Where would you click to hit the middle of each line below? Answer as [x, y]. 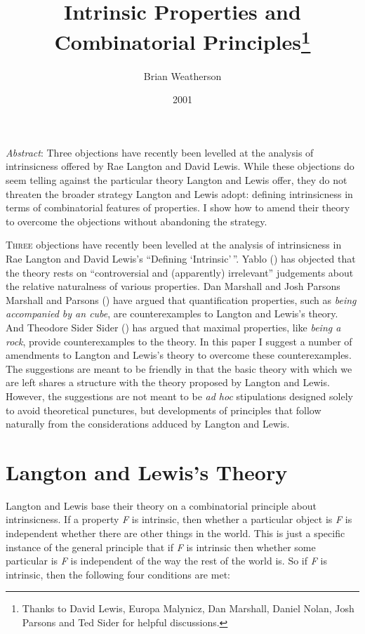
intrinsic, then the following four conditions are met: [118, 574]
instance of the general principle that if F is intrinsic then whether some [161, 547]
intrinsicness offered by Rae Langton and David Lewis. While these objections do [180, 166]
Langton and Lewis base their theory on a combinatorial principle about [161, 505]
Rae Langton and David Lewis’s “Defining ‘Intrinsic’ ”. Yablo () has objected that [181, 258]
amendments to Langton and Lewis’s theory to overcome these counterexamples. [179, 355]
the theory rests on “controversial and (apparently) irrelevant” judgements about [180, 272]
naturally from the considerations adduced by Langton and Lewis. [148, 424]
